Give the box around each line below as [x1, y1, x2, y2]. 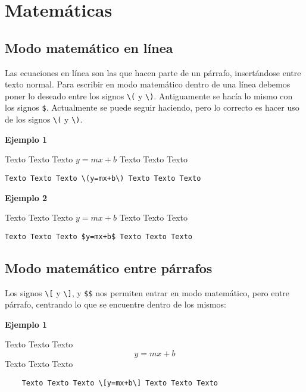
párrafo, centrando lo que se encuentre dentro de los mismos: [5, 298, 226, 311]
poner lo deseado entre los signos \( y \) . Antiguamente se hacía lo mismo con [5, 89, 293, 102]
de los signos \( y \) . [5, 113, 83, 126]
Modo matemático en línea [5, 38, 173, 57]
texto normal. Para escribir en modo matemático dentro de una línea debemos [5, 78, 291, 90]
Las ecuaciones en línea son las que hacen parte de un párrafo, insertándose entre [5, 66, 301, 79]
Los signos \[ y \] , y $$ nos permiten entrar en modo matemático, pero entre [5, 286, 290, 299]
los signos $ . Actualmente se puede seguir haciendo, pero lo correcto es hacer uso [5, 101, 299, 114]
